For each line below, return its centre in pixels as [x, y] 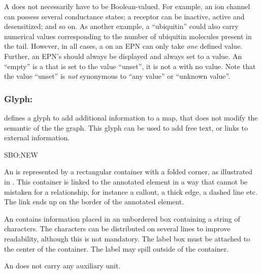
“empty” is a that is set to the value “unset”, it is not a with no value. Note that [130, 66]
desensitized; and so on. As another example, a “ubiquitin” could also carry [121, 26]
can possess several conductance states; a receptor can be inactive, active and [124, 16]
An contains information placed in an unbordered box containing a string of [122, 218]
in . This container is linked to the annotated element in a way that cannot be [126, 181]
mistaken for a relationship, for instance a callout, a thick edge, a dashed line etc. [131, 191]
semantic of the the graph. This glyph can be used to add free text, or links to [126, 127]
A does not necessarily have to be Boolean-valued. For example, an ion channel [127, 6]
